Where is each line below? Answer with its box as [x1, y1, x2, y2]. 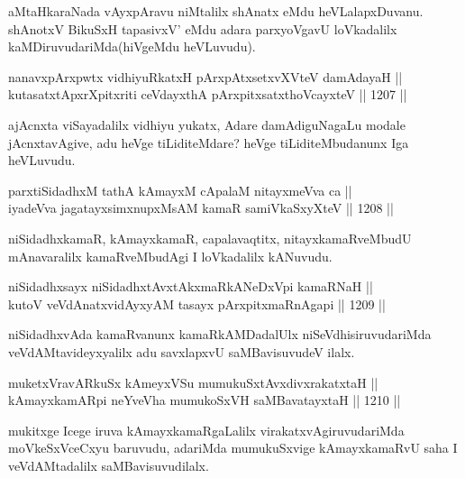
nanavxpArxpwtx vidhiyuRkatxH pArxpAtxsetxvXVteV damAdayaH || [8, 67, 403, 86]
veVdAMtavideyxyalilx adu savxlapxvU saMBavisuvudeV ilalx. [8, 342, 355, 361]
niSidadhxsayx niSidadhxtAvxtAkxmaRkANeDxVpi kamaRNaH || [8, 277, 373, 296]
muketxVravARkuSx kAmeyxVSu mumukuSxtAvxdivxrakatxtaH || [8, 372, 378, 391]
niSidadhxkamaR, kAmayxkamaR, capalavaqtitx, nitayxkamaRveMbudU [8, 228, 412, 247]
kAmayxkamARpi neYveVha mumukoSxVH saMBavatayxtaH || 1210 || [8, 391, 401, 409]
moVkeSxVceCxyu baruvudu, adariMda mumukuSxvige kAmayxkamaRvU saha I [8, 438, 458, 457]
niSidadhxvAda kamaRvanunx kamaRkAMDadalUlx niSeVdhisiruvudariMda [8, 325, 432, 344]
